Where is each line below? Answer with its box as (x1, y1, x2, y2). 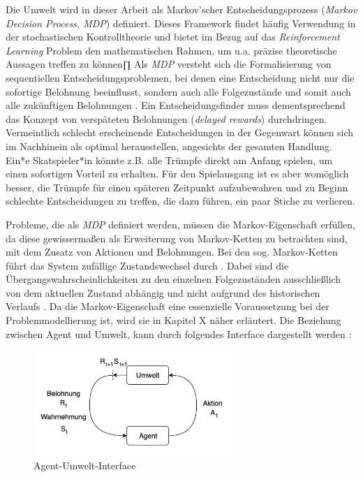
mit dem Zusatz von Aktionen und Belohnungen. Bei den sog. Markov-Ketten (6, 244, 338, 259)
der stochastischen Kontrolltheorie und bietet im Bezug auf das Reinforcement (6, 29, 340, 44)
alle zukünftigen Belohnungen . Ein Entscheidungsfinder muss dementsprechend (6, 98, 346, 112)
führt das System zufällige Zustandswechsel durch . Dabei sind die (6, 258, 289, 272)
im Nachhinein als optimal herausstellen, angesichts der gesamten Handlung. (6, 138, 332, 153)
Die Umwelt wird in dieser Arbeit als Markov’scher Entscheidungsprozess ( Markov (6, 2, 357, 16)
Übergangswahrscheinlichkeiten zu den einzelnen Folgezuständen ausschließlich (6, 272, 341, 286)
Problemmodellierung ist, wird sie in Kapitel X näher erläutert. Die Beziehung (6, 313, 341, 328)
